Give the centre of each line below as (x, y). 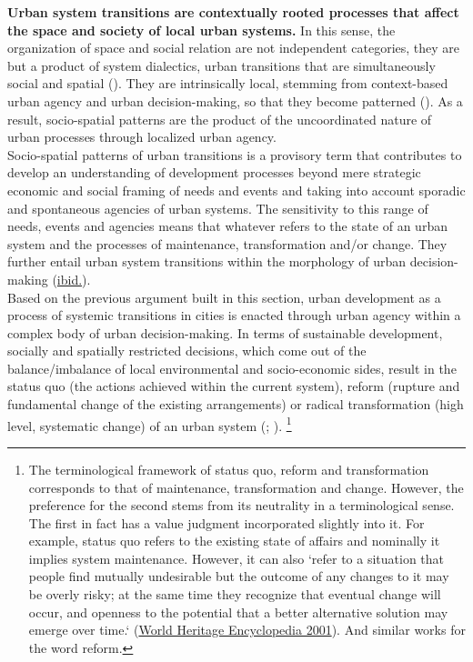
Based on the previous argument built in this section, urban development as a (224, 297)
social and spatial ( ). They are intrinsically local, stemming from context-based (228, 83)
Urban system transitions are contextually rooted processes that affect (233, 12)
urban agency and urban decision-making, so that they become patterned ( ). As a (235, 100)
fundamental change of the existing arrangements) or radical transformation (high (236, 404)
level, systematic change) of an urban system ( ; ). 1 (150, 424)
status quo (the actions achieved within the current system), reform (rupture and (234, 386)
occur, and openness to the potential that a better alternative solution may (238, 612)
